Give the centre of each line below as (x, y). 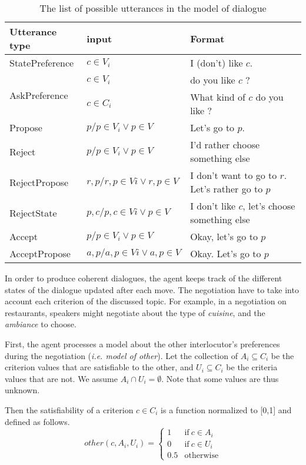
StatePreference (42, 63)
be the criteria (252, 367)
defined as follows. (37, 421)
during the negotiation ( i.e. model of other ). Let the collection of (121, 355)
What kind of (218, 97)
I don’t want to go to (234, 175)
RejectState (33, 212)
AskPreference (39, 95)
